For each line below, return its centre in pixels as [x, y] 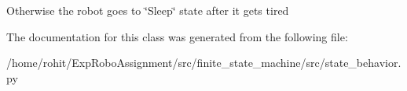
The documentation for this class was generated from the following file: [177, 36]
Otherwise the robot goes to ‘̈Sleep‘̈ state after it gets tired [148, 10]
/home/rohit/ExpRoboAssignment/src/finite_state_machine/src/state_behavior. [204, 63]
